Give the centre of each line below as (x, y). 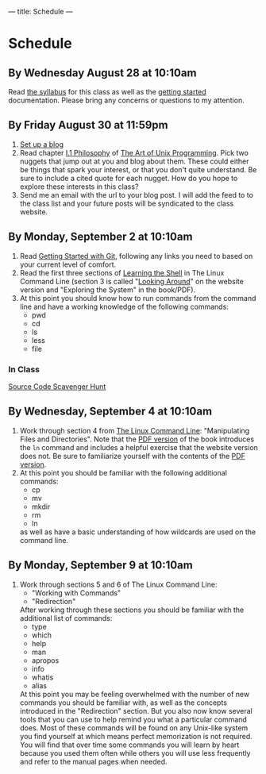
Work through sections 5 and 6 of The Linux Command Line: (118, 584)
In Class (24, 369)
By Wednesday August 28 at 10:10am (102, 73)
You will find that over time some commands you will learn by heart (129, 745)
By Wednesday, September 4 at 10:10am (110, 412)
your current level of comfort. (68, 264)
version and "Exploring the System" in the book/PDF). (108, 290)
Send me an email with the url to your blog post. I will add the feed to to (137, 194)
